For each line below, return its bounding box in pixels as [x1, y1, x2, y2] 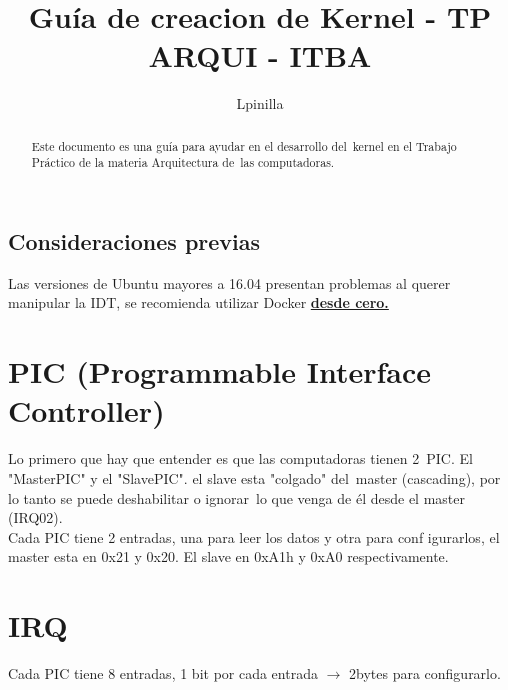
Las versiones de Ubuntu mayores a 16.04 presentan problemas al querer [8, 272, 451, 293]
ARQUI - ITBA [148, 35, 372, 76]
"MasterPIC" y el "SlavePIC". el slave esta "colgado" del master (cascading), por [8, 467, 501, 488]
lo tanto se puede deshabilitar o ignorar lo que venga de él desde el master [8, 487, 465, 508]
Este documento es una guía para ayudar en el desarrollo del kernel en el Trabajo [31, 137, 457, 154]
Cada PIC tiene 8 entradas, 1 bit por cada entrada [8, 663, 318, 684]
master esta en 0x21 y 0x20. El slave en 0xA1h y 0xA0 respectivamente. [8, 546, 449, 567]
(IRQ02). [8, 507, 63, 528]
